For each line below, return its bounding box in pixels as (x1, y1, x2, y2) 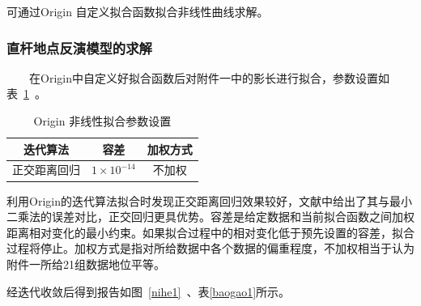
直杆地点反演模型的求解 (6, 37, 152, 57)
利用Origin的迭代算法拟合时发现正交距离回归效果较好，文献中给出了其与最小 (6, 192, 412, 209)
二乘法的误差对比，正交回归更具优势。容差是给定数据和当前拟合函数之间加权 (6, 208, 415, 225)
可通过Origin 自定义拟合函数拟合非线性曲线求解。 (6, 3, 269, 19)
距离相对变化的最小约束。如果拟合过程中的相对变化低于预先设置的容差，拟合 (6, 223, 415, 240)
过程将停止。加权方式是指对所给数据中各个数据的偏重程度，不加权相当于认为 (6, 240, 415, 257)
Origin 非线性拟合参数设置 (33, 113, 172, 129)
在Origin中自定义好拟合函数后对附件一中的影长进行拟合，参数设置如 (29, 69, 389, 86)
